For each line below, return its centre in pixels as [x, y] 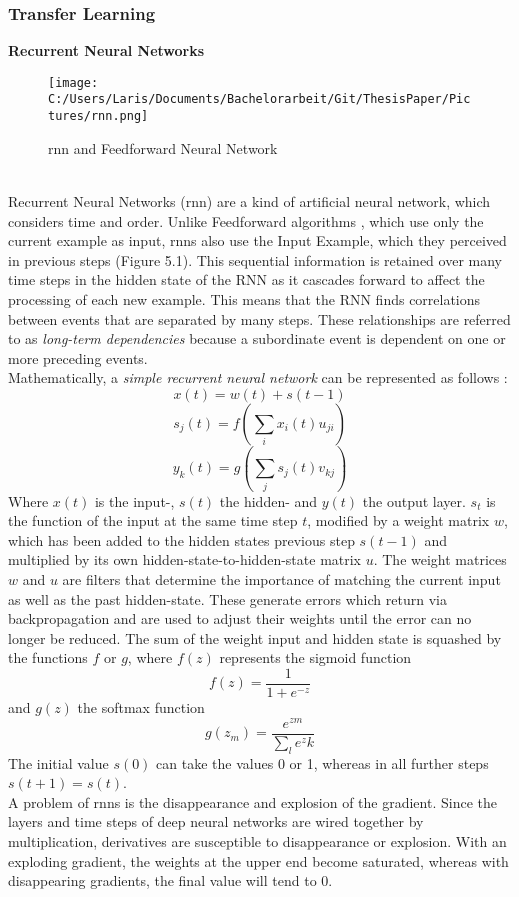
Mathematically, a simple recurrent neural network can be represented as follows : [258, 377]
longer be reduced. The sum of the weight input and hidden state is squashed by [255, 637]
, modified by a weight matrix [398, 520]
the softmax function [141, 707]
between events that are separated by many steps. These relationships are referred [259, 318]
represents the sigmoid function [315, 657]
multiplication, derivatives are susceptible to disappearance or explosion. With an [257, 840]
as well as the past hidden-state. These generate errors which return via [227, 598]
